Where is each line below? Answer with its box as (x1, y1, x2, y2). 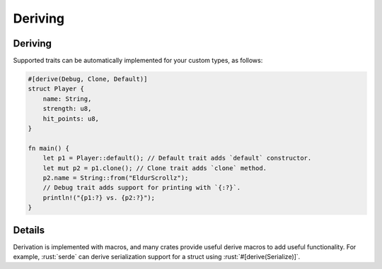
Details (13, 224, 45, 236)
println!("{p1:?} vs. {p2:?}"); (42, 193, 156, 201)
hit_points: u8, (42, 114, 99, 123)
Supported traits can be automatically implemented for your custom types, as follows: (13, 56, 263, 65)
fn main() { (28, 144, 70, 152)
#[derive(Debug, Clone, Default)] (28, 75, 148, 83)
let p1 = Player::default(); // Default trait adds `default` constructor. (42, 154, 312, 162)
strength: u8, (42, 104, 92, 113)
